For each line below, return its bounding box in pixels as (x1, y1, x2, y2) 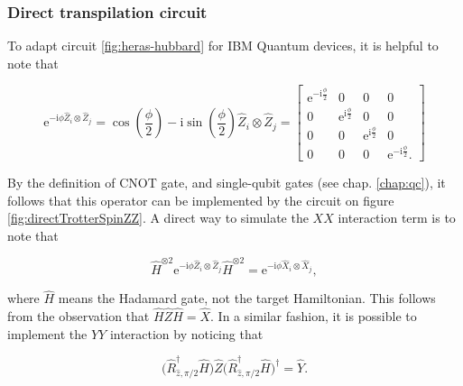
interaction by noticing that (109, 324, 264, 343)
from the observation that (7, 307, 150, 326)
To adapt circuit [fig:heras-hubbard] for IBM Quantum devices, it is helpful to (7, 36, 439, 55)
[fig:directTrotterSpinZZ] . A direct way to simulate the (7, 208, 309, 227)
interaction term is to (338, 208, 456, 227)
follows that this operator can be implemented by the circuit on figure (7, 190, 394, 209)
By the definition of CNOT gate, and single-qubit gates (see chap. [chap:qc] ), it (7, 172, 446, 191)
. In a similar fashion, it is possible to (210, 307, 417, 326)
